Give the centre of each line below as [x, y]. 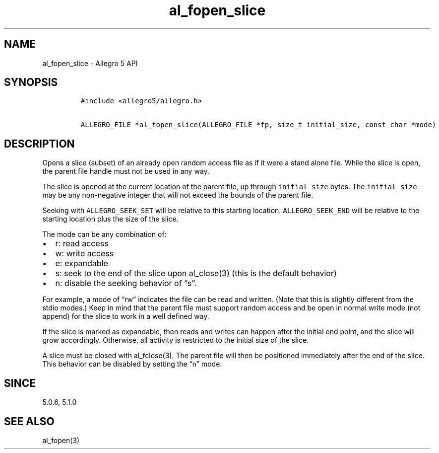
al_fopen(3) [61, 440]
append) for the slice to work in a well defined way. [126, 316]
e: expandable [82, 264]
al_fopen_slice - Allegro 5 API [90, 63]
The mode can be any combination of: [104, 234]
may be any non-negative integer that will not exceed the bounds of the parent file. [178, 195]
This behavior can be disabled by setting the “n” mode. [132, 364]
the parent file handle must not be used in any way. [126, 171]
